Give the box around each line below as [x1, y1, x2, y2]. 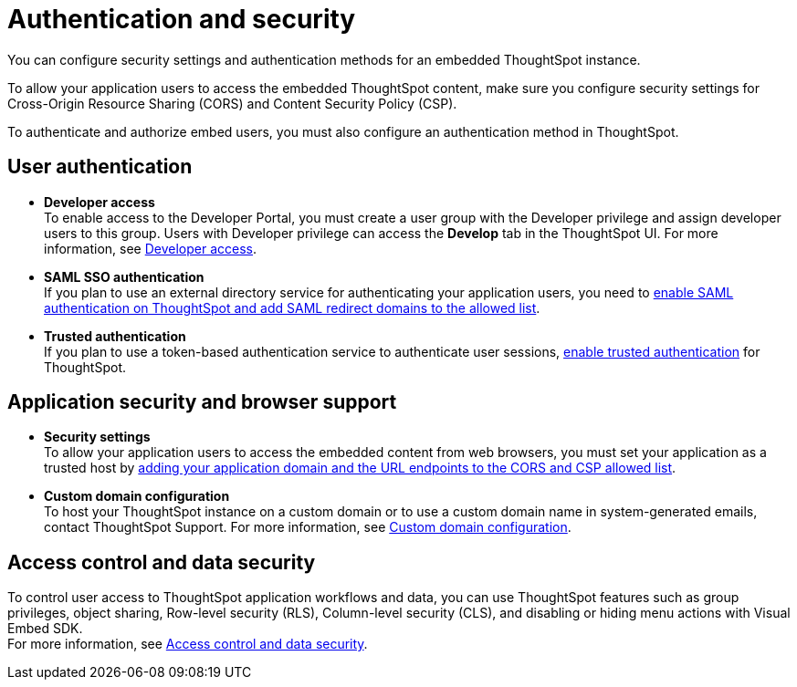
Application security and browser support [7, 390, 397, 414]
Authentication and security [7, 4, 356, 35]
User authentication [7, 155, 193, 179]
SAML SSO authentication [44, 268, 204, 285]
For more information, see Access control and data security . [7, 636, 368, 652]
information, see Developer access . [44, 240, 257, 256]
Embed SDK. [7, 620, 83, 637]
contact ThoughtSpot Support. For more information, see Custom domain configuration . [44, 519, 572, 536]
